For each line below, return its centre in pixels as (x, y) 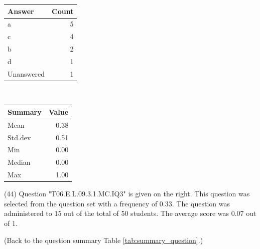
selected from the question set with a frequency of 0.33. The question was (117, 203)
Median (19, 162)
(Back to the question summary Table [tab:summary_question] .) (104, 240)
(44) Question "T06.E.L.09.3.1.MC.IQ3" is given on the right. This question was (127, 194)
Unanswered (26, 73)
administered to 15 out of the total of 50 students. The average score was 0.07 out (130, 213)
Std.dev (19, 137)
